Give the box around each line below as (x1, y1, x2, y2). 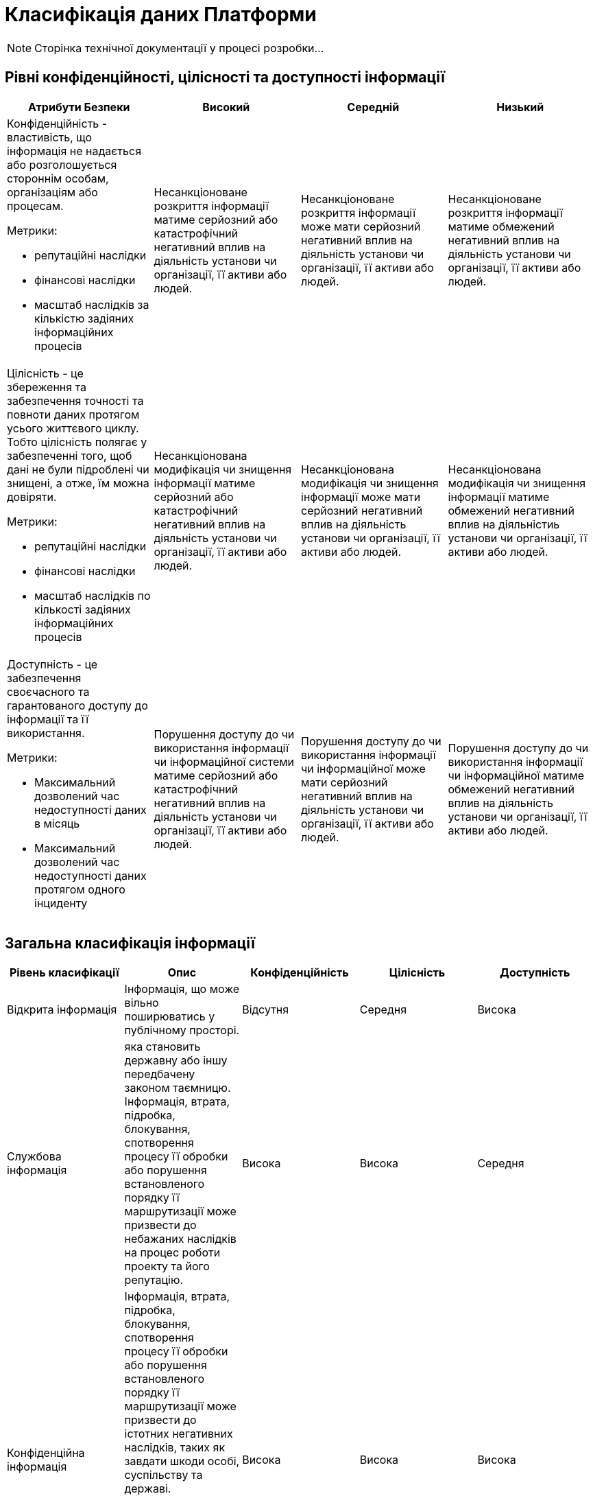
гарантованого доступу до (7, 698, 148, 712)
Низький (496, 100, 544, 114)
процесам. (7, 198, 64, 213)
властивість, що (7, 130, 93, 144)
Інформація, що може (124, 982, 240, 996)
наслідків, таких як (124, 1440, 226, 1455)
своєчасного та (7, 684, 90, 699)
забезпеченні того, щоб (7, 448, 132, 463)
